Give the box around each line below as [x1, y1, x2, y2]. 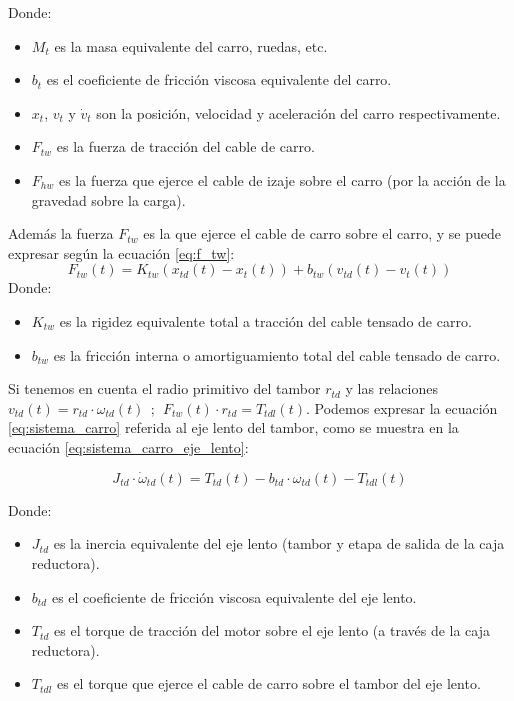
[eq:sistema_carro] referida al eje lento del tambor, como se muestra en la [8, 417, 459, 438]
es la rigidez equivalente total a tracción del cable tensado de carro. [59, 310, 472, 331]
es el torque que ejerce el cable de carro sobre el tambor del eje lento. [57, 673, 481, 694]
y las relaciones [345, 378, 438, 399]
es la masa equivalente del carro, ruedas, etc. [54, 35, 328, 56]
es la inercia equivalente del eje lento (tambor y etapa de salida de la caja [53, 533, 505, 554]
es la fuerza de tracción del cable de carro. [56, 136, 315, 157]
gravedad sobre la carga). [31, 189, 186, 210]
